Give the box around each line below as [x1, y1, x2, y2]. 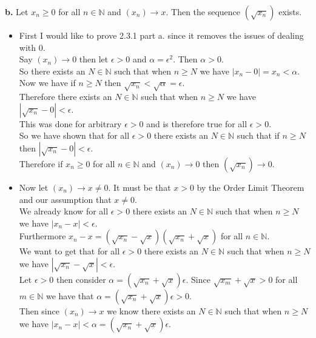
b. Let [5, 5, 29, 18]
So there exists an [19, 64, 86, 77]
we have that [45, 289, 94, 302]
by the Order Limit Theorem [197, 181, 304, 193]
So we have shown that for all [19, 129, 130, 142]
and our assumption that [19, 193, 112, 205]
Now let [19, 181, 49, 193]
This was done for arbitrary [19, 117, 122, 130]
